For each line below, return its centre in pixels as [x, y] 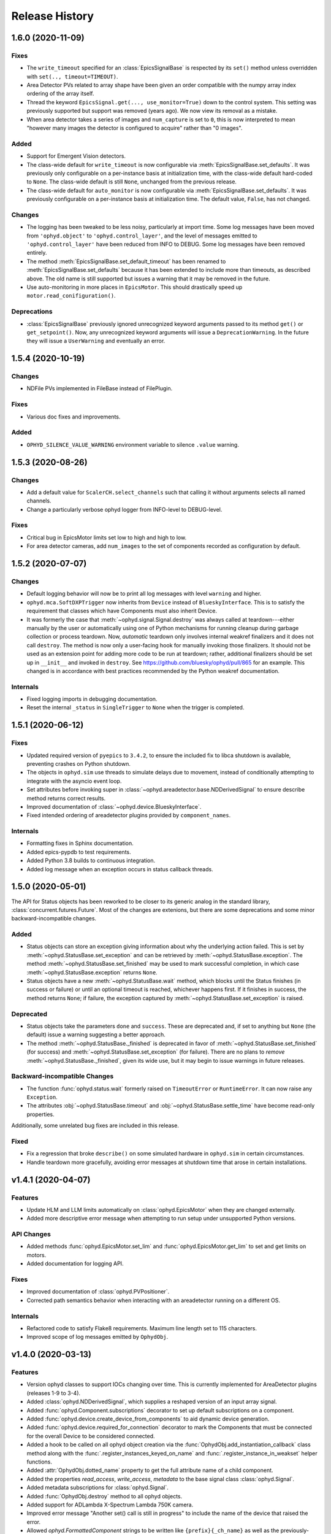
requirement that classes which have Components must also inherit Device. [122, 611]
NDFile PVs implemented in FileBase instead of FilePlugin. [100, 388]
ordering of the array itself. [60, 94]
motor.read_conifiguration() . [71, 296]
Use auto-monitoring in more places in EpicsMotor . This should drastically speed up [135, 287]
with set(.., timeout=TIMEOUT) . [73, 76]
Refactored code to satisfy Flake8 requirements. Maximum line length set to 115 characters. [142, 1328]
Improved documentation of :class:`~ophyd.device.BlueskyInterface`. [114, 806]
